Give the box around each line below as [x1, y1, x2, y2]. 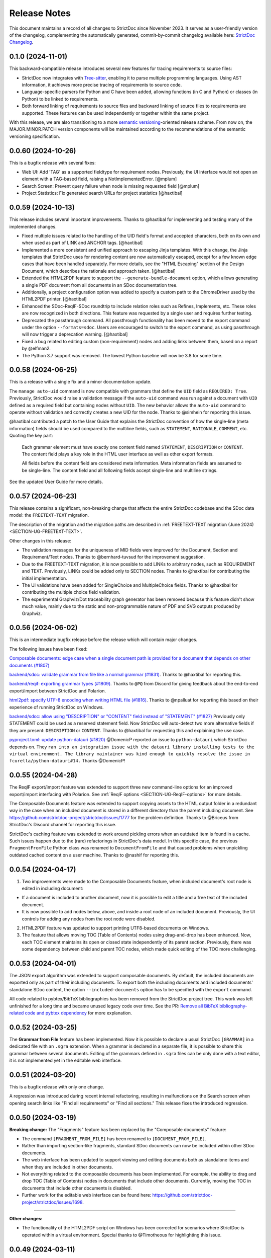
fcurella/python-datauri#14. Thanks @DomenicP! [9, 758, 125, 764]
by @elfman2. [22, 345, 51, 352]
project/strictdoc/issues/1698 [22, 1199, 83, 1205]
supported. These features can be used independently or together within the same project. [22, 110, 210, 116]
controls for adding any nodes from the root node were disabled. [22, 916, 156, 922]
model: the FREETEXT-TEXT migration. [9, 512, 89, 518]
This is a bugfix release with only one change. [9, 1083, 104, 1089]
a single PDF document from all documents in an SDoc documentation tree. [22, 282, 178, 288]
